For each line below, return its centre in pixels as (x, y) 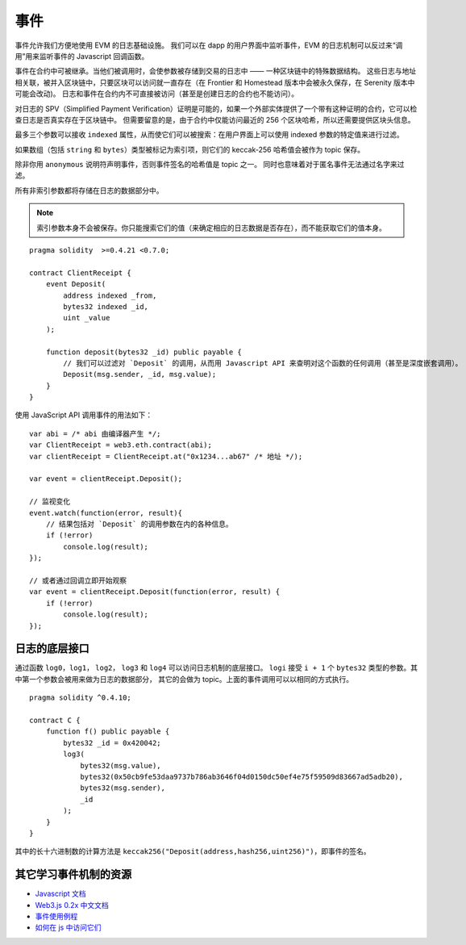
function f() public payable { (108, 732)
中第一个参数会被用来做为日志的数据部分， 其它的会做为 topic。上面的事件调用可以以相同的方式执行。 (184, 679)
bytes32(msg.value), (121, 765)
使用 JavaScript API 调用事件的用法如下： (84, 415)
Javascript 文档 (60, 894)
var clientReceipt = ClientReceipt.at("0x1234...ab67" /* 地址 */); (166, 456)
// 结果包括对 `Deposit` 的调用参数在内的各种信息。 (139, 524)
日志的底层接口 (52, 648)
